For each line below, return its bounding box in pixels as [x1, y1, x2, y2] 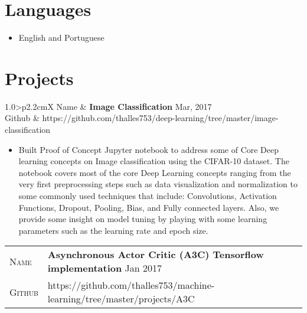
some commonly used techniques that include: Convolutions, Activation [18, 190, 277, 201]
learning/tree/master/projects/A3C [47, 292, 195, 306]
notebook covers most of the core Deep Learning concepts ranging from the [18, 166, 291, 178]
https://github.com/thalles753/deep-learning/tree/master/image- [42, 112, 279, 124]
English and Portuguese [18, 31, 104, 44]
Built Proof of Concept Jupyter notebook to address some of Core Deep [18, 143, 279, 155]
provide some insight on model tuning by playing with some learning [18, 213, 267, 225]
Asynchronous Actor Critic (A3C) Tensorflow [47, 247, 264, 262]
